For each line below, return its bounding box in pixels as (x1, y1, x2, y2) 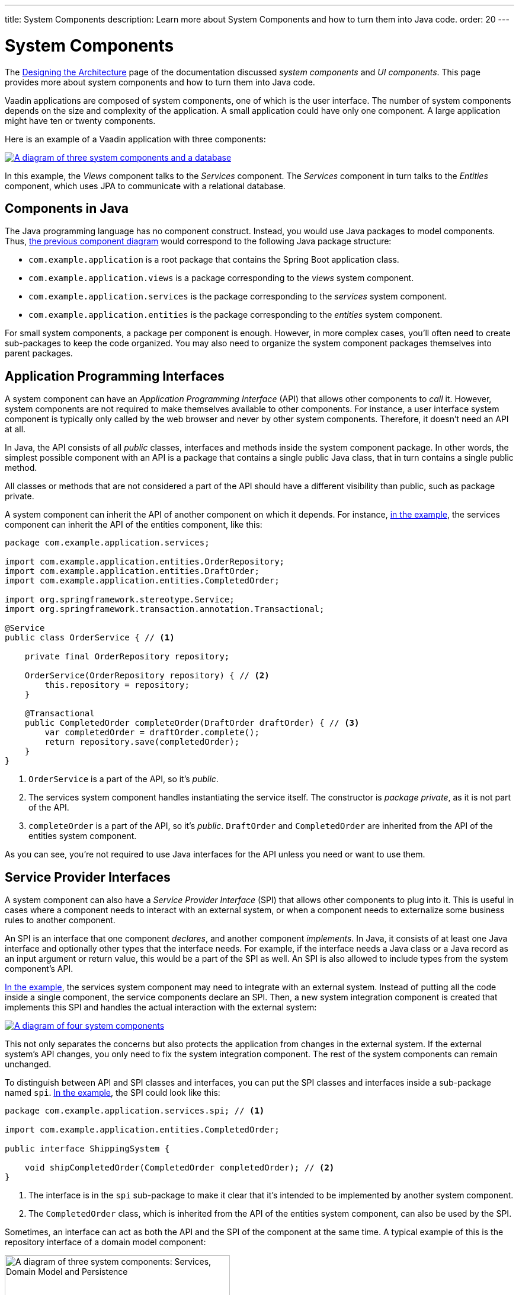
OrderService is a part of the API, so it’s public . (28, 774, 219, 784)
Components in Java (5, 200, 129, 216)
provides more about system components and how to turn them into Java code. (5, 76, 315, 87)
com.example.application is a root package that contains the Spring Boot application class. (28, 254, 399, 265)
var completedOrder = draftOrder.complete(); (44, 728, 259, 738)
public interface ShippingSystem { (5, 1144, 170, 1154)
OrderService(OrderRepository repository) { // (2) (24, 671, 270, 681)
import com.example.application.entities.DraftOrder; (5, 566, 259, 576)
